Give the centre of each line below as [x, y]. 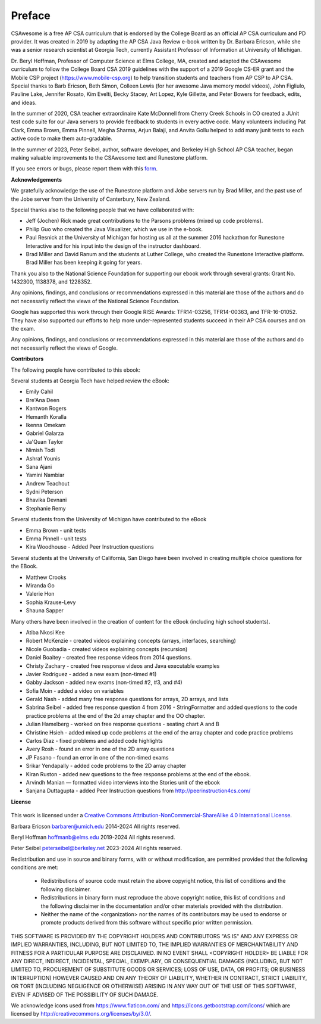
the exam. [23, 329]
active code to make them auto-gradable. [62, 138]
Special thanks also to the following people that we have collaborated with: [103, 210]
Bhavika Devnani [46, 500]
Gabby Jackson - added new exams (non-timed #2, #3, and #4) [104, 683]
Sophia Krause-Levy [51, 602]
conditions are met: [35, 867]
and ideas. [24, 102]
